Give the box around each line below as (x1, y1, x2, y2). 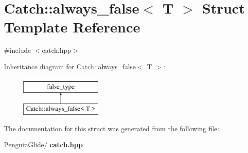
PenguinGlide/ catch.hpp (4, 139, 83, 150)
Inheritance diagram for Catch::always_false (4, 61, 136, 71)
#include (4, 45, 31, 55)
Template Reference (4, 17, 141, 37)
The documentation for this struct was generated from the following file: (4, 123, 219, 133)
